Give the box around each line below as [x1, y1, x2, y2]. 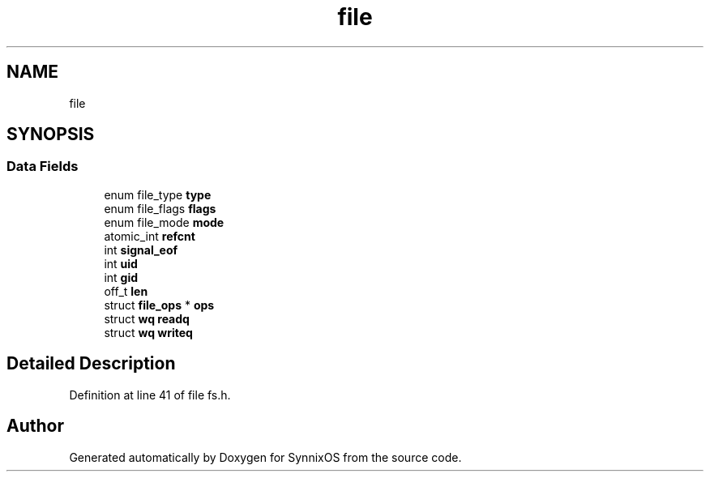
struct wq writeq [104, 325, 193, 339]
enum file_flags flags [104, 201, 216, 216]
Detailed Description [6, 353, 176, 374]
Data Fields [6, 158, 79, 175]
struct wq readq [104, 311, 190, 326]
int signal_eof [104, 242, 178, 257]
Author [6, 416, 64, 437]
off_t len [104, 284, 148, 298]
